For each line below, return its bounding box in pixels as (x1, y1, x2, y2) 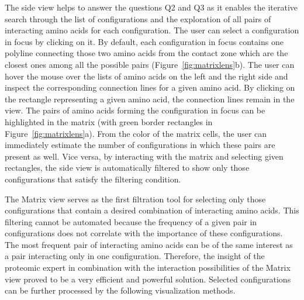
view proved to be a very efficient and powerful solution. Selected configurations (5, 273, 291, 285)
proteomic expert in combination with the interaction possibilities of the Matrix (5, 261, 291, 274)
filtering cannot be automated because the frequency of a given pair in (5, 215, 257, 227)
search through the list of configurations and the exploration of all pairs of (5, 12, 271, 25)
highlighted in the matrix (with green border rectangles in (5, 115, 213, 127)
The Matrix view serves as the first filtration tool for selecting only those (5, 192, 266, 205)
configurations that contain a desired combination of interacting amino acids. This (5, 204, 299, 216)
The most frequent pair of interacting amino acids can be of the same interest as (5, 238, 293, 250)
